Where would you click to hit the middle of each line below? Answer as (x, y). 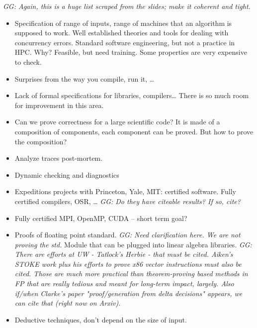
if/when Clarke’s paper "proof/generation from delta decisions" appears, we (128, 293)
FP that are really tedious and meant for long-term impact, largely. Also (124, 283)
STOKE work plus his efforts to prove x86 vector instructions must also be (128, 264)
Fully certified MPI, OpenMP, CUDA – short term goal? (101, 218)
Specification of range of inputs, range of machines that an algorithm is (123, 23)
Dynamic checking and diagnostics (67, 174)
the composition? (41, 141)
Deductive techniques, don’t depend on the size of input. (101, 319)
